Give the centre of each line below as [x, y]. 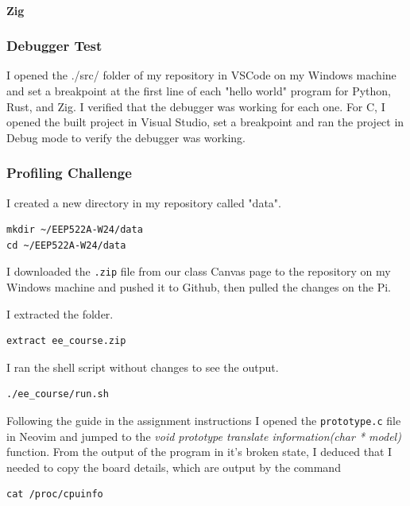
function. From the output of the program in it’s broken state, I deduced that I [199, 452]
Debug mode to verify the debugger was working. [126, 137]
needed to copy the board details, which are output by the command [174, 467]
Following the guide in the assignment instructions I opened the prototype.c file [204, 420]
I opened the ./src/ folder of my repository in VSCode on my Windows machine [201, 75]
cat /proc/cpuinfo [55, 494]
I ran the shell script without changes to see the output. [143, 367]
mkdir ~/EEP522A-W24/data [75, 230]
